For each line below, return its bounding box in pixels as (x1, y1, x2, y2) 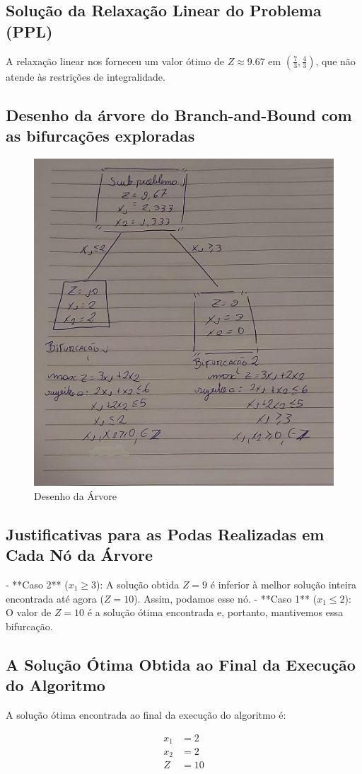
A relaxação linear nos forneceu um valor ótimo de (6, 53, 224, 68)
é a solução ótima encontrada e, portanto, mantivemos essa (87, 605, 343, 620)
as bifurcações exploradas (6, 124, 195, 146)
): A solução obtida (96, 576, 180, 591)
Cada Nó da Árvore (6, 544, 153, 566)
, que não (315, 53, 356, 68)
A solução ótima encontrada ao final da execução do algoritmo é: (6, 707, 286, 722)
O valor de (6, 605, 52, 620)
